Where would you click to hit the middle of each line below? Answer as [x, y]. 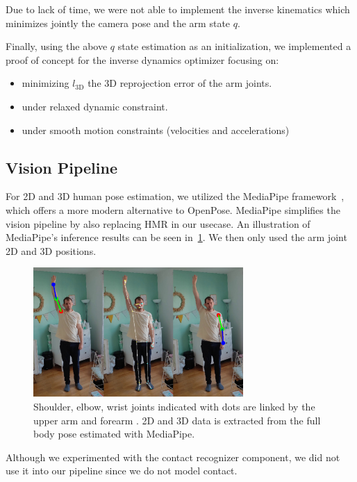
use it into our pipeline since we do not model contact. [122, 471]
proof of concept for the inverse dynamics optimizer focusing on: [142, 59]
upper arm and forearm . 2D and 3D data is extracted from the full [177, 420]
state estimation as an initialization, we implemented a [234, 46]
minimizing [45, 83]
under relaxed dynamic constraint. [95, 106]
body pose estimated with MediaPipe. [114, 434]
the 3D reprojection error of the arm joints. [180, 83]
